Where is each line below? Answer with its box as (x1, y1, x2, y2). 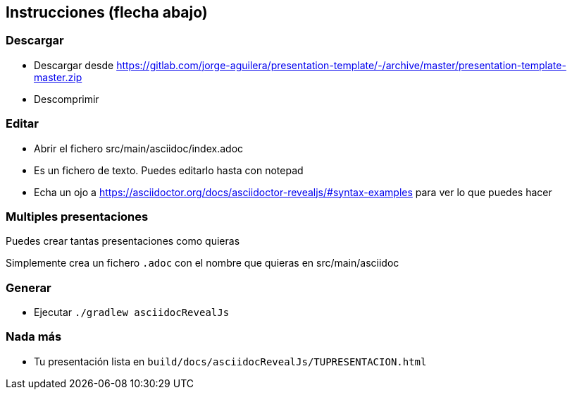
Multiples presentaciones (6, 209, 149, 224)
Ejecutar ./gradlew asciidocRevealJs (34, 306, 230, 319)
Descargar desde (34, 59, 114, 71)
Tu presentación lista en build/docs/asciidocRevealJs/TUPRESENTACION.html (34, 355, 427, 367)
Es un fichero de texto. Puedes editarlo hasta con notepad (34, 164, 304, 176)
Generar (6, 280, 51, 295)
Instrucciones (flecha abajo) (6, 4, 208, 21)
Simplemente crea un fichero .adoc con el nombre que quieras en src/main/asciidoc (6, 257, 399, 269)
